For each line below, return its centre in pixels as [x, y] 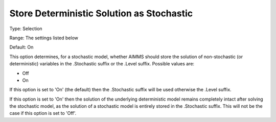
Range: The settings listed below [44, 38]
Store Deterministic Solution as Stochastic [101, 13]
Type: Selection [26, 29]
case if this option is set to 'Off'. [43, 113]
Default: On [21, 47]
